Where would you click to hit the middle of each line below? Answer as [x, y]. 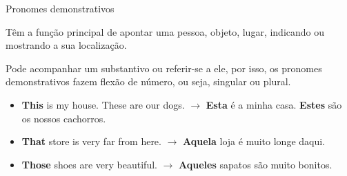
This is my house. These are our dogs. [103, 104]
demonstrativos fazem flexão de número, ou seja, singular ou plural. [148, 81]
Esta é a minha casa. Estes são [274, 104]
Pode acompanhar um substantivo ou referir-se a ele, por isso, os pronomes [164, 68]
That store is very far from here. [91, 141]
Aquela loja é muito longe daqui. [254, 141]
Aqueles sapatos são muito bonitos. [256, 164]
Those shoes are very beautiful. [89, 164]
